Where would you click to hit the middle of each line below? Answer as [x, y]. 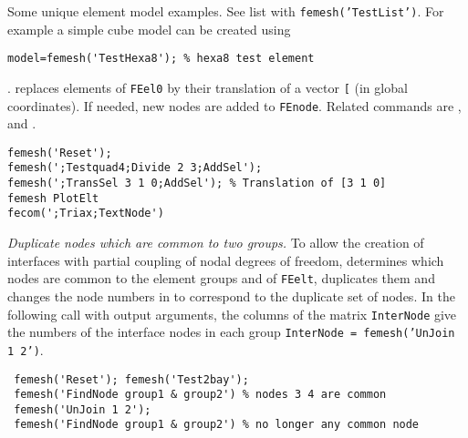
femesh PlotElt [53, 198]
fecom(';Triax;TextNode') [86, 214]
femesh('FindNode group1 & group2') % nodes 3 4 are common [200, 395]
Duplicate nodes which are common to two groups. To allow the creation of [216, 243]
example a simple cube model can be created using [149, 29]
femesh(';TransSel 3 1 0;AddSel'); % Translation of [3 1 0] [197, 183]
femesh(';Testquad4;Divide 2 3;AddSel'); [135, 168]
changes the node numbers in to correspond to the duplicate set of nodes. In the [231, 295]
